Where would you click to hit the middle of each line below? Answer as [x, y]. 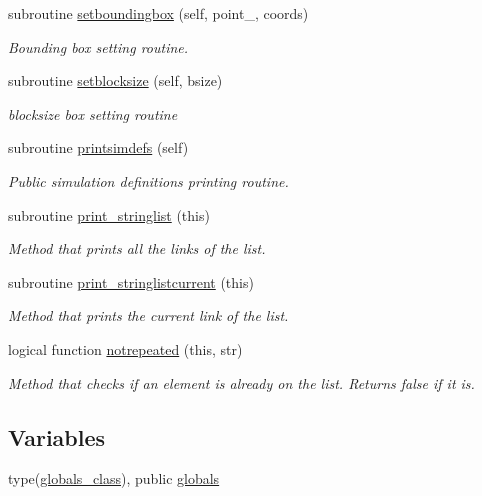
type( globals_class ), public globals [114, 478]
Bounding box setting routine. [98, 46]
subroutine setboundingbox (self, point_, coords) [158, 13]
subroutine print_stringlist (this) [109, 214]
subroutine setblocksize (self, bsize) [115, 80]
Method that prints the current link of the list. [148, 315]
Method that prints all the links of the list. [137, 248]
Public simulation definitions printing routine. [148, 180]
